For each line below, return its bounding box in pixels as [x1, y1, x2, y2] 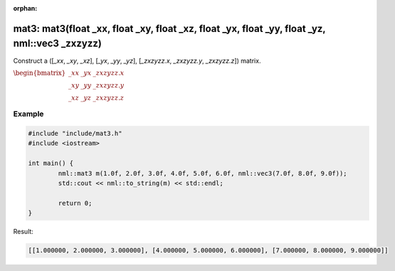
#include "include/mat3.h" [28, 129, 122, 138]
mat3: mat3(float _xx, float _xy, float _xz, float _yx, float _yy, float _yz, [13, 22, 326, 35]
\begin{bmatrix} [13, 68, 66, 77]
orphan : [13, 4, 38, 12]
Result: [13, 228, 33, 236]
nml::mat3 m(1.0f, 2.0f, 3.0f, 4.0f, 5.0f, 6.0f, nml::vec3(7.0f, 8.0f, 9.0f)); [58, 169, 348, 177]
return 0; [58, 199, 93, 207]
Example [13, 109, 44, 119]
